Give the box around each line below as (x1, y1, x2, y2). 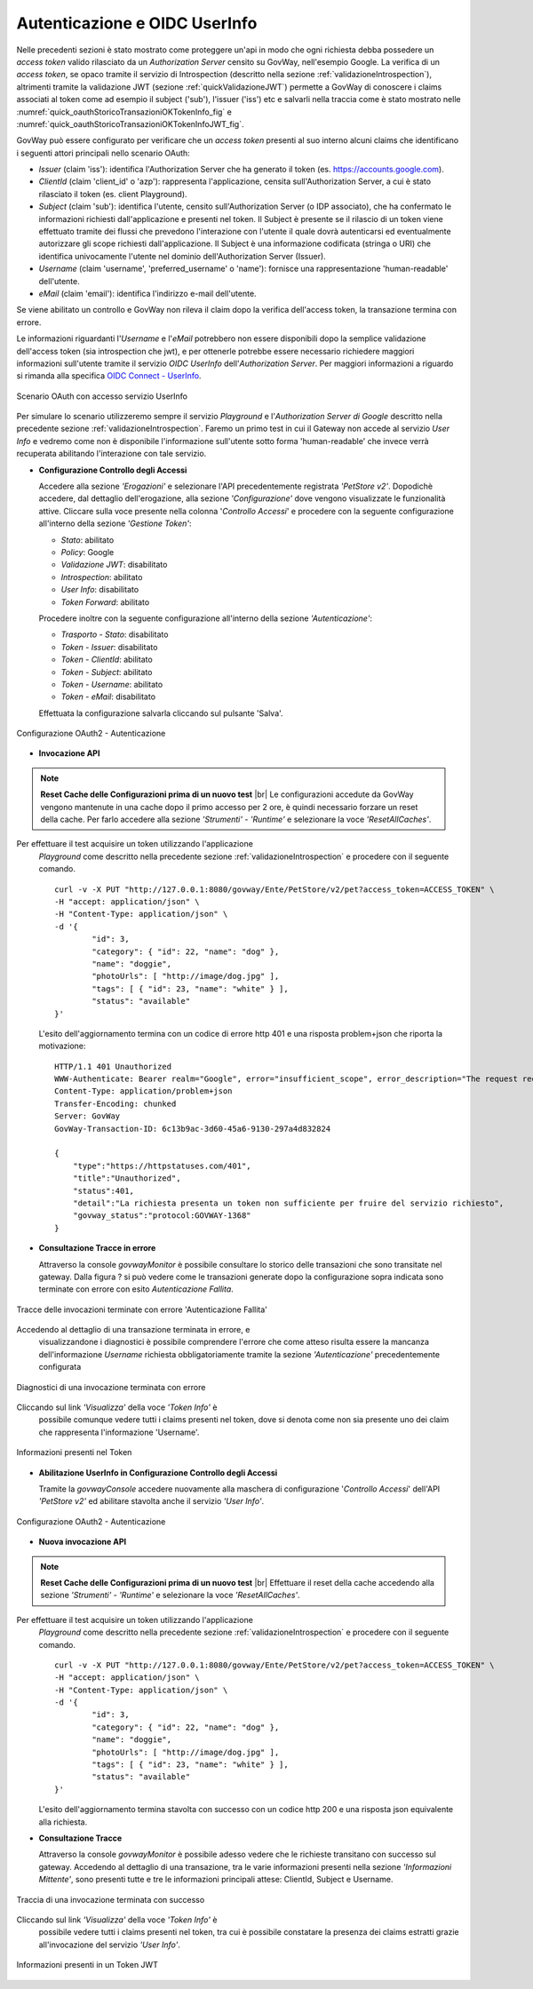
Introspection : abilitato (60, 571, 143, 582)
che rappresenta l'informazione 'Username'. (38, 1427, 200, 1437)
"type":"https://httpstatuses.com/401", (72, 1160, 252, 1171)
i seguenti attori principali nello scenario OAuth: (16, 147, 190, 158)
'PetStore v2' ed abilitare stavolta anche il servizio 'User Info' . (38, 1496, 265, 1507)
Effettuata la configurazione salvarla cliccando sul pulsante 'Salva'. (38, 707, 283, 719)
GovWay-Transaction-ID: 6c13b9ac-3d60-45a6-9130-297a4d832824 (54, 1124, 331, 1134)
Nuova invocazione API (38, 1537, 127, 1547)
